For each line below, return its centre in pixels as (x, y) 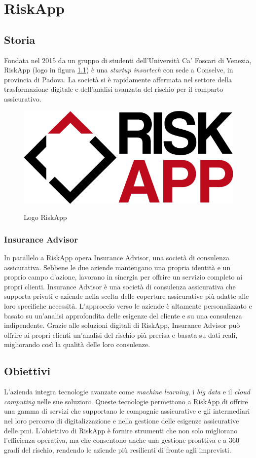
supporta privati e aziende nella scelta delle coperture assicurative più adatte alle (127, 296)
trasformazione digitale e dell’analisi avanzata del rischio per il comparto (114, 89)
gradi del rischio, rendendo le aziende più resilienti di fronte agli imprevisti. (118, 449)
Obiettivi (27, 371)
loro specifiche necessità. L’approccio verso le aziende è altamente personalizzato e (128, 306)
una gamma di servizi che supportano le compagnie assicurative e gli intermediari (127, 411)
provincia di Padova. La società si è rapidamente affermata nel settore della (118, 79)
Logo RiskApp (45, 217)
